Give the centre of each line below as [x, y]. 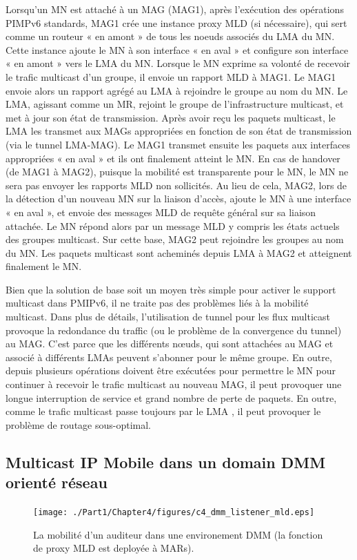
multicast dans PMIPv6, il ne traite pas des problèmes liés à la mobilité [157, 303]
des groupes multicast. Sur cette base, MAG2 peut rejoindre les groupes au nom [175, 239]
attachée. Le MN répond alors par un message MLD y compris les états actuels [173, 225]
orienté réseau [57, 482]
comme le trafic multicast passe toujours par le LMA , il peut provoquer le [163, 411]
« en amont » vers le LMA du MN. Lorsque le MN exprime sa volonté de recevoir [178, 63]
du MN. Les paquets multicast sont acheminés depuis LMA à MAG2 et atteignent [179, 252]
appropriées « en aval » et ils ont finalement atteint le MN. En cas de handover [173, 158]
